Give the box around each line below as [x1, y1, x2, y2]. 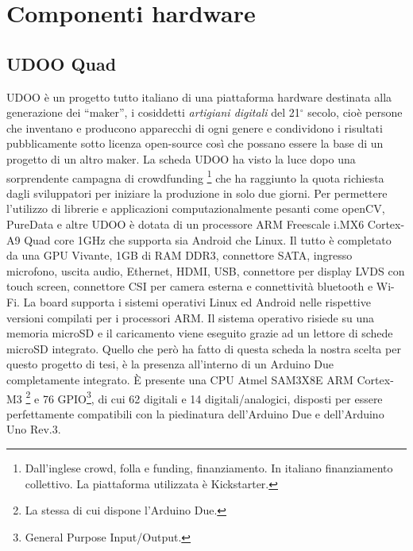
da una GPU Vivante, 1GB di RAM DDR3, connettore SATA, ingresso [6, 247, 353, 264]
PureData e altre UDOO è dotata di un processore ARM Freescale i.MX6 [6, 215, 365, 232]
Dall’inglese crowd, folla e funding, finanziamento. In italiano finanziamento [25, 459, 393, 476]
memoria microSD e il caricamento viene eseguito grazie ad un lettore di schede [6, 325, 393, 341]
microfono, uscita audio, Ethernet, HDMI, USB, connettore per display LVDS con [6, 262, 405, 279]
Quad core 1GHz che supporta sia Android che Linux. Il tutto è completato [24, 231, 392, 248]
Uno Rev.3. [6, 421, 61, 437]
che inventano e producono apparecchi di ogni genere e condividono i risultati [6, 119, 383, 136]
